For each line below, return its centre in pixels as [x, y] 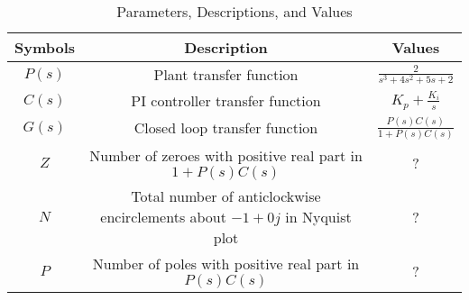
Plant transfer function [226, 74]
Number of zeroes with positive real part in [226, 155]
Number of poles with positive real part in [226, 263]
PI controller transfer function [226, 100]
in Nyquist [318, 216]
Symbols [45, 47]
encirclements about [163, 216]
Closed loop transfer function [226, 128]
